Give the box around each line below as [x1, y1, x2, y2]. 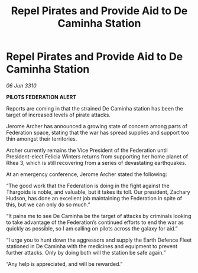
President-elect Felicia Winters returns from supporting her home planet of [6, 152, 188, 160]
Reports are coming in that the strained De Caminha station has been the [6, 105, 183, 112]
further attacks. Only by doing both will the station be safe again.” [6, 249, 166, 256]
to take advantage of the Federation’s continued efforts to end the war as [6, 219, 184, 226]
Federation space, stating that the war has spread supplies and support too [6, 129, 190, 136]
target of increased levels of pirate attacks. [6, 111, 111, 118]
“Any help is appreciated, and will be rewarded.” [6, 260, 123, 267]
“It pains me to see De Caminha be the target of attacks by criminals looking [6, 212, 191, 219]
